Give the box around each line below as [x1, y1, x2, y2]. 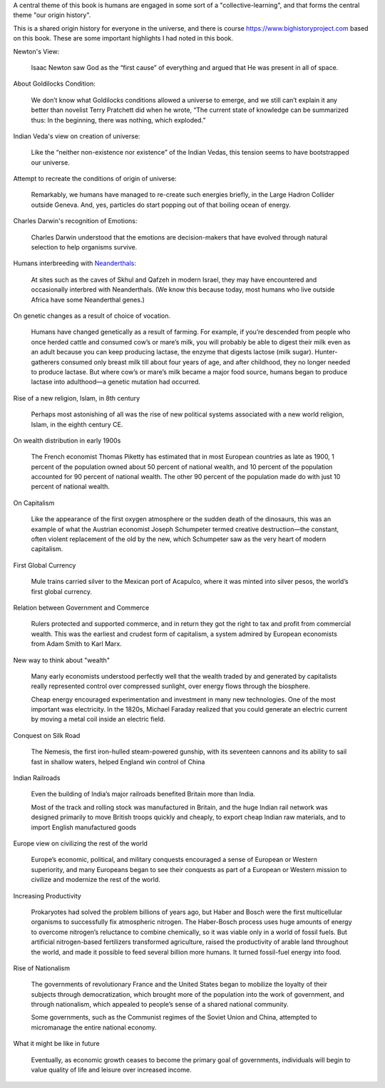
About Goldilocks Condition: [13, 79, 96, 88]
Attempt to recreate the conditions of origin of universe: [13, 175, 178, 183]
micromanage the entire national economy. [31, 1023, 157, 1032]
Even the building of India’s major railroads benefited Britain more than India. [31, 790, 256, 799]
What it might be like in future [13, 1040, 100, 1048]
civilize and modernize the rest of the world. [31, 876, 160, 884]
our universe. [31, 158, 71, 167]
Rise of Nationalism [13, 963, 71, 972]
